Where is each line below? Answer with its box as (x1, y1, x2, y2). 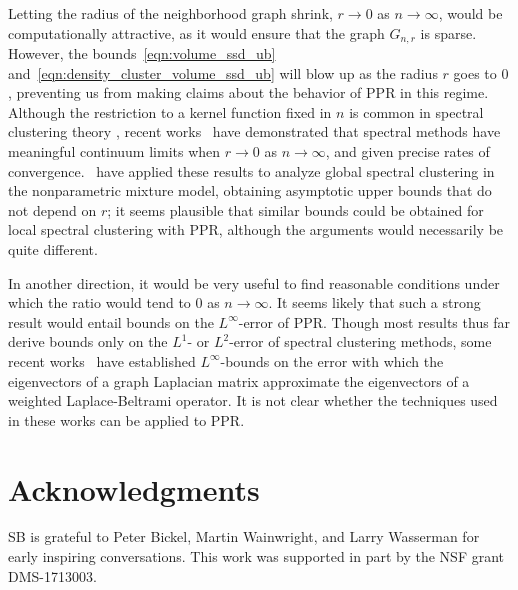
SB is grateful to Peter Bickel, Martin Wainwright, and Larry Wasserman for (8, 526, 480, 547)
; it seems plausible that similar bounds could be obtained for (107, 199, 484, 220)
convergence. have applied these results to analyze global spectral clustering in (8, 160, 495, 181)
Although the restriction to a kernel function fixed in (8, 101, 332, 122)
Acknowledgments (8, 468, 260, 509)
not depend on (8, 199, 97, 220)
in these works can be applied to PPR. (8, 409, 245, 430)
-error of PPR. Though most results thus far (238, 311, 511, 332)
